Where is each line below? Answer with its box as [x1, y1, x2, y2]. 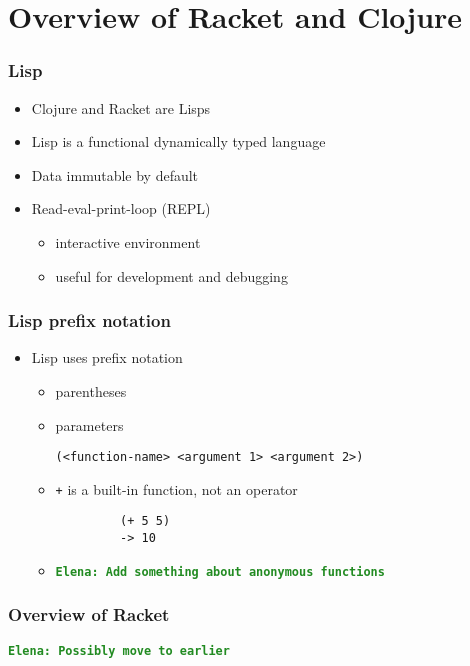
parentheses [55, 380, 127, 401]
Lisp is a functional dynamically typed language [31, 131, 326, 152]
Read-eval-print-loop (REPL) [31, 198, 211, 219]
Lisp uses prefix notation [31, 347, 183, 368]
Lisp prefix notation [8, 308, 171, 333]
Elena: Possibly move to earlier [8, 643, 230, 658]
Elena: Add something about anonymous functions [55, 564, 385, 579]
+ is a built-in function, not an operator [55, 478, 298, 499]
